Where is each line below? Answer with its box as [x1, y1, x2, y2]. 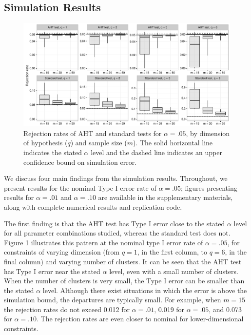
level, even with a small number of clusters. [109, 266, 238, 276]
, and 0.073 [209, 304, 242, 314]
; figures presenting [180, 182, 237, 193]
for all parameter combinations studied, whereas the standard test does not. [4, 228, 231, 238]
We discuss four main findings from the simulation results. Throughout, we [4, 173, 228, 183]
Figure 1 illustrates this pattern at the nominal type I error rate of [4, 237, 203, 247]
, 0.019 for [154, 304, 185, 314]
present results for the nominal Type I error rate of [4, 182, 156, 193]
